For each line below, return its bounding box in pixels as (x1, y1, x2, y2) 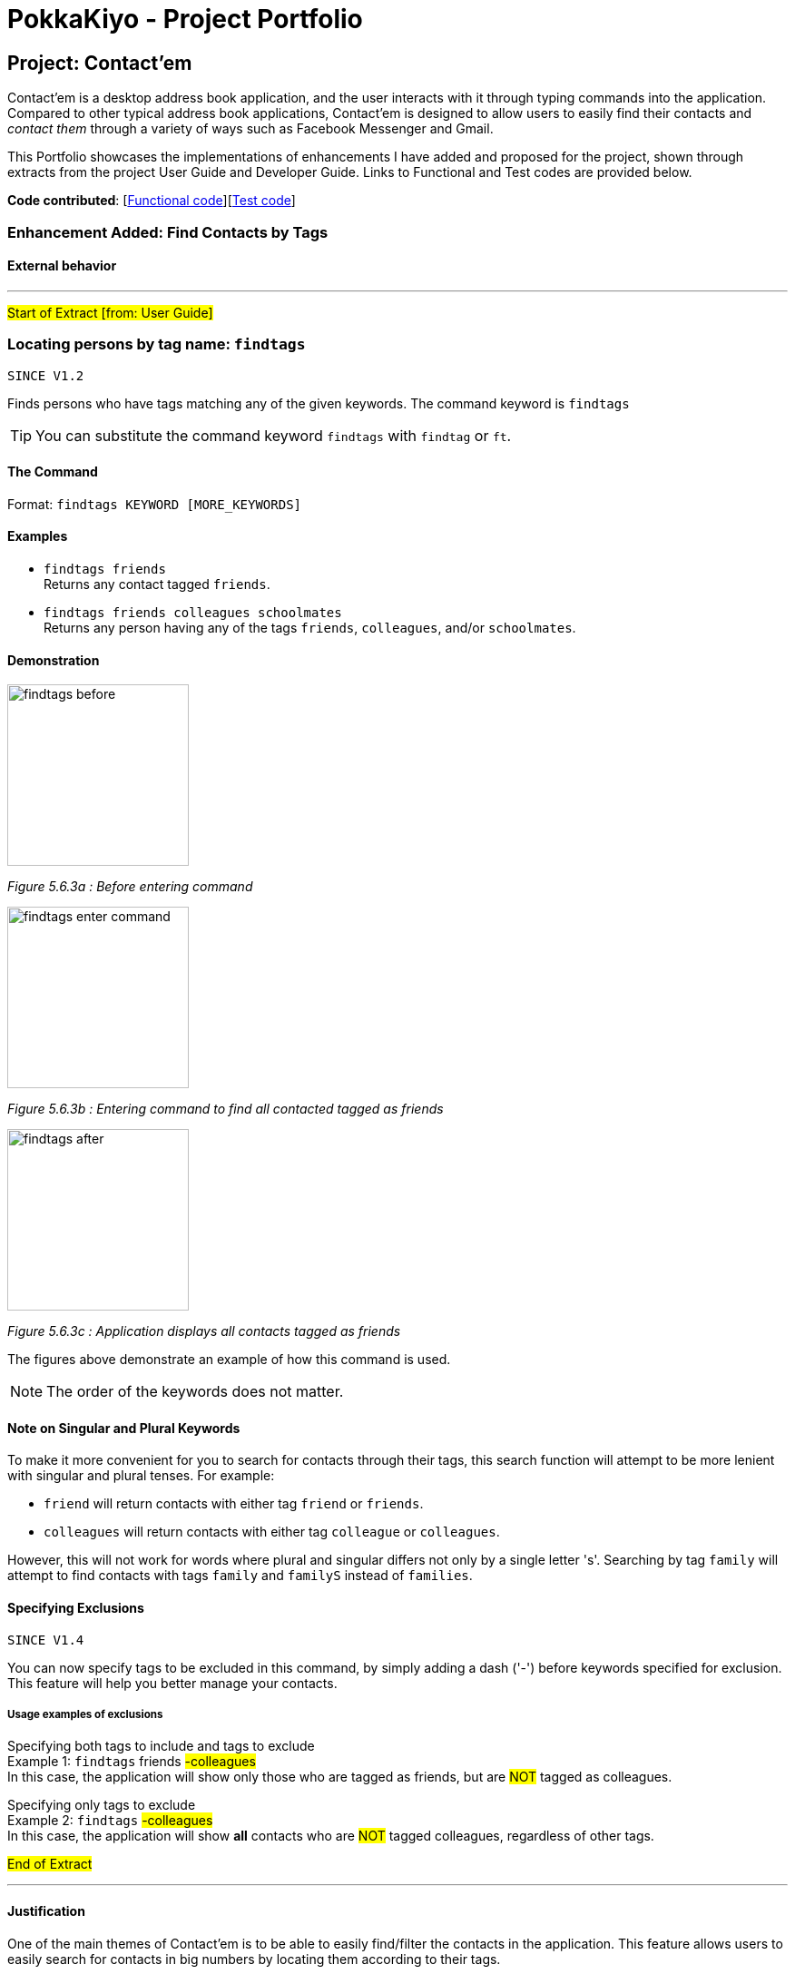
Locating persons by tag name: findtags (7, 335, 306, 354)
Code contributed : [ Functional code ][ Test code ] (7, 192, 296, 209)
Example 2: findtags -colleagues (7, 1812, 213, 1829)
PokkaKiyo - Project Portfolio (7, 4, 363, 34)
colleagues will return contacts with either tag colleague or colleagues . (44, 1524, 500, 1540)
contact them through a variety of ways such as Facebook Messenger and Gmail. (7, 121, 494, 137)
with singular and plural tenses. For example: (7, 1468, 275, 1484)
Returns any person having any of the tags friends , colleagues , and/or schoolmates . (44, 619, 576, 635)
